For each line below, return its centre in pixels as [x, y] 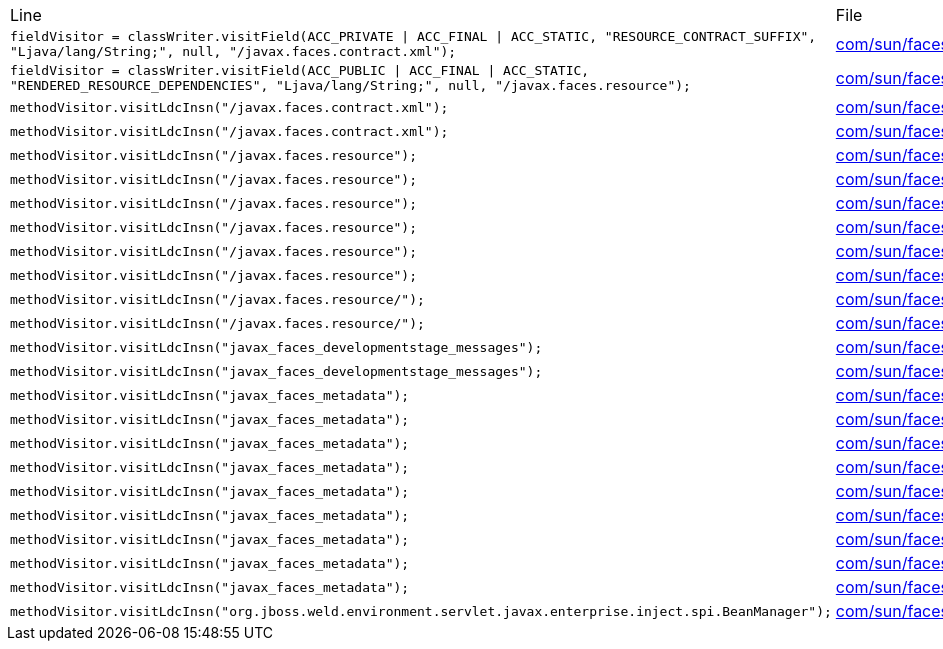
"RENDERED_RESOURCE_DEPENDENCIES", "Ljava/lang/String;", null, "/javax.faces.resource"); [350, 85]
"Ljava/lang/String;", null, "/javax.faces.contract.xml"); [233, 51]
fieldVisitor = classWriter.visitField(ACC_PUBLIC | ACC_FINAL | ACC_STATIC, [300, 70]
